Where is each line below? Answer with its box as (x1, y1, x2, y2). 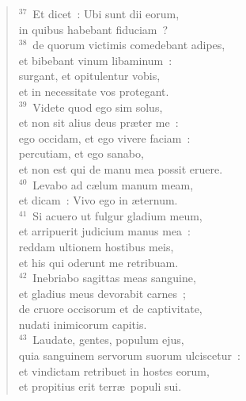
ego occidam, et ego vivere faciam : (18, 129, 191, 146)
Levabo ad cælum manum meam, (32, 176, 194, 193)
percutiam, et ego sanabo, (18, 145, 144, 162)
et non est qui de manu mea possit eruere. (18, 160, 223, 177)
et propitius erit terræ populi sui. (18, 378, 182, 395)
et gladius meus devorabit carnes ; (18, 285, 186, 301)
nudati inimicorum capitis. (18, 315, 147, 332)
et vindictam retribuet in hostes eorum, (18, 362, 210, 379)
